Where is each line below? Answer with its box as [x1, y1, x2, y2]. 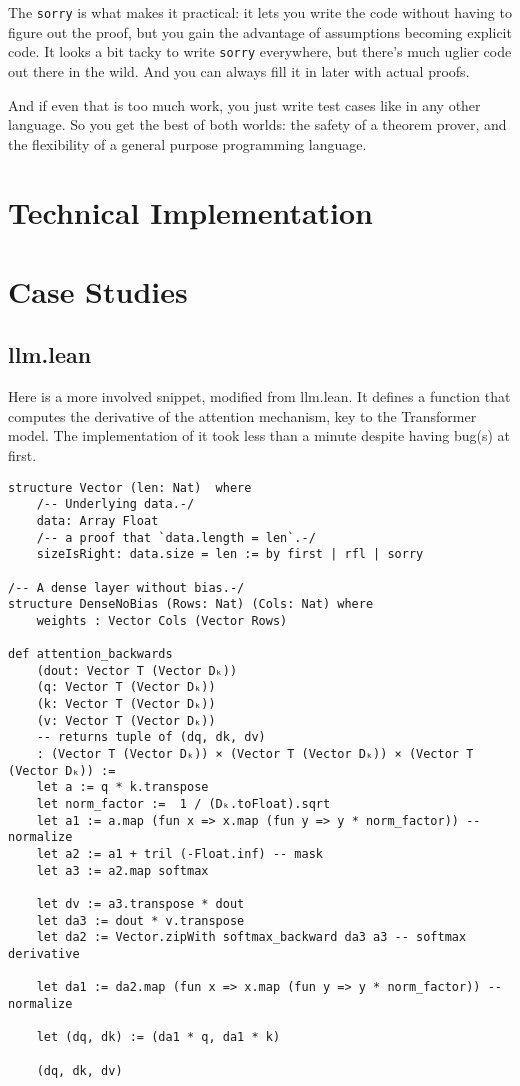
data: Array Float [36, 513, 159, 528]
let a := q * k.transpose [36, 780, 209, 795]
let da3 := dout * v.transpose [36, 913, 245, 928]
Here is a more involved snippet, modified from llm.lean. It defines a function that [8, 386, 511, 407]
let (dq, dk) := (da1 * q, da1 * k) [36, 1030, 281, 1045]
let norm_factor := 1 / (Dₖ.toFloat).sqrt [36, 797, 331, 812]
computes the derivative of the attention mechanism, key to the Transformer [8, 405, 477, 426]
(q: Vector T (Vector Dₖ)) [36, 680, 216, 695]
